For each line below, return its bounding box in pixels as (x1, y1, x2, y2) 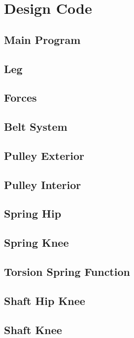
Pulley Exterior (4, 148, 84, 163)
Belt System (4, 119, 67, 134)
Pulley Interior (4, 177, 81, 192)
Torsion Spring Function (4, 264, 130, 279)
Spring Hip (4, 206, 62, 221)
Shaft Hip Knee (4, 293, 85, 308)
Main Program (4, 32, 81, 47)
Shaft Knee (4, 322, 62, 337)
